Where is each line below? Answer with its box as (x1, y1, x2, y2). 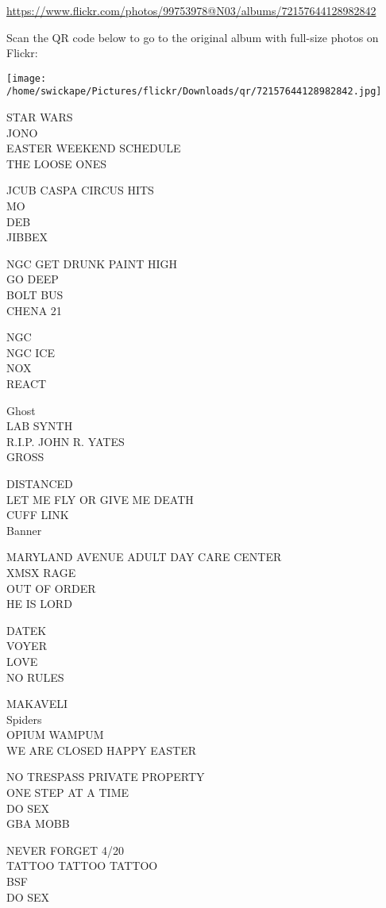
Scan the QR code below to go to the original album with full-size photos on (6, 29, 379, 45)
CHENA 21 (6, 302, 62, 318)
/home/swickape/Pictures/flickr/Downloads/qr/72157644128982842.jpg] (6, 86, 382, 98)
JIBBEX (6, 229, 48, 245)
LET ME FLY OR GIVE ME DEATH (6, 491, 194, 507)
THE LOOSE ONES (6, 155, 107, 171)
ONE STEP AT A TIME (6, 784, 129, 801)
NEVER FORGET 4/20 (6, 841, 124, 858)
